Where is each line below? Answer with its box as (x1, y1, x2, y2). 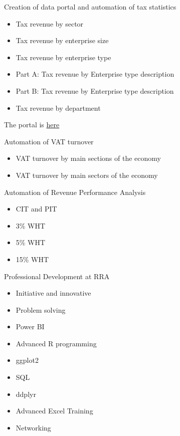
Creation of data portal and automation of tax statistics (4, 2, 176, 12)
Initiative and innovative (16, 288, 91, 298)
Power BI (16, 321, 45, 332)
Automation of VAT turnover (4, 136, 94, 146)
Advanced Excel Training (16, 405, 93, 416)
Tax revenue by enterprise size (16, 35, 109, 46)
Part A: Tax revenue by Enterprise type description (16, 69, 174, 79)
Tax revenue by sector (16, 18, 84, 29)
